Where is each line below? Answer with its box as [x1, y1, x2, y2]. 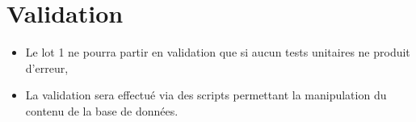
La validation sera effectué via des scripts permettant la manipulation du [25, 86, 387, 103]
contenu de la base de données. [25, 102, 179, 119]
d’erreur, [25, 59, 69, 76]
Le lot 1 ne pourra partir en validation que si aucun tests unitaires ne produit [25, 44, 410, 61]
